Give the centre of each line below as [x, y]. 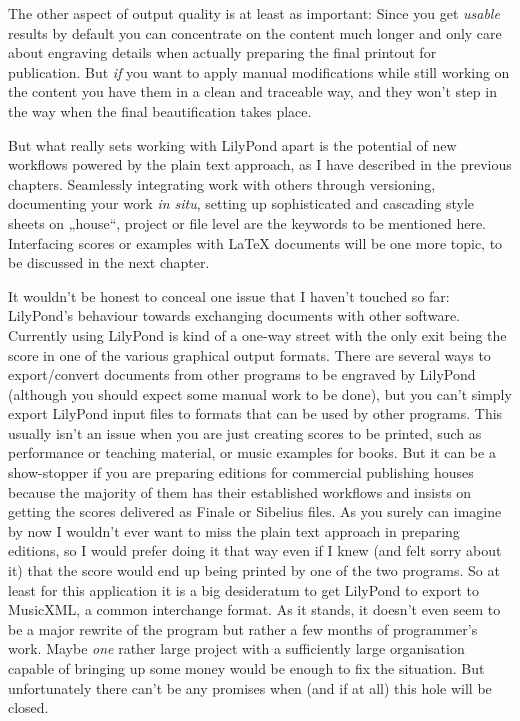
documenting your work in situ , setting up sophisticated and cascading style [241, 203]
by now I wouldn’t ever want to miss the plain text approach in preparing [234, 530]
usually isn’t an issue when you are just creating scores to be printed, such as [245, 432]
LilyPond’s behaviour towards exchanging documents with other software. [234, 315]
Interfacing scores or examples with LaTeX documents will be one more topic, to [255, 242]
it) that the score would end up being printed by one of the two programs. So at [254, 570]
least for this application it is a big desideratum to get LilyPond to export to [244, 589]
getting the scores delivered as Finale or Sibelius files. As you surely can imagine [255, 511]
